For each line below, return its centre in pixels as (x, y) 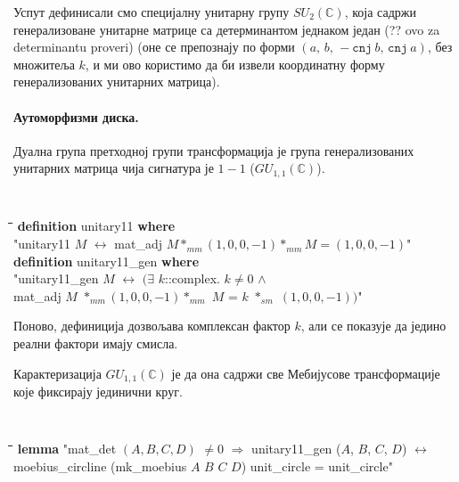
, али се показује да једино (373, 326)
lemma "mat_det (67, 449)
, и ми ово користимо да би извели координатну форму (235, 64)
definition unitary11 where (96, 226)
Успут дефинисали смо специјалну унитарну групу (152, 12)
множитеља (44, 64)
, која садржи (380, 12)
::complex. (193, 278)
